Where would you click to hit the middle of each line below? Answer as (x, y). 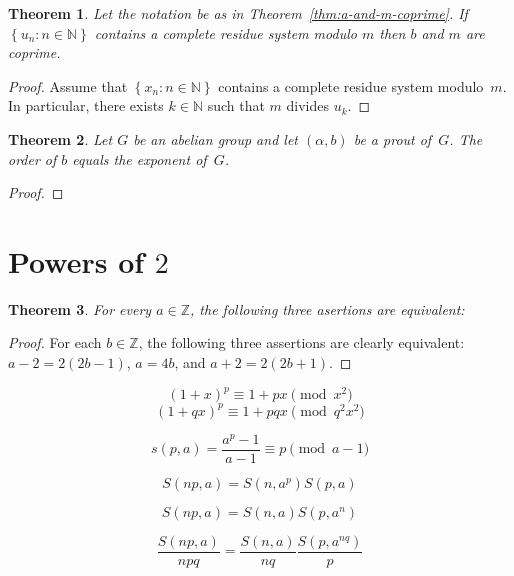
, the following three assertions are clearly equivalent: (301, 342)
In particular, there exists (86, 105)
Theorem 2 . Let (60, 138)
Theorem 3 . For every (80, 308)
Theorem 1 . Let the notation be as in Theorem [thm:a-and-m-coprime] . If (238, 13)
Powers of (76, 260)
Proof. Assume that (68, 85)
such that (236, 105)
